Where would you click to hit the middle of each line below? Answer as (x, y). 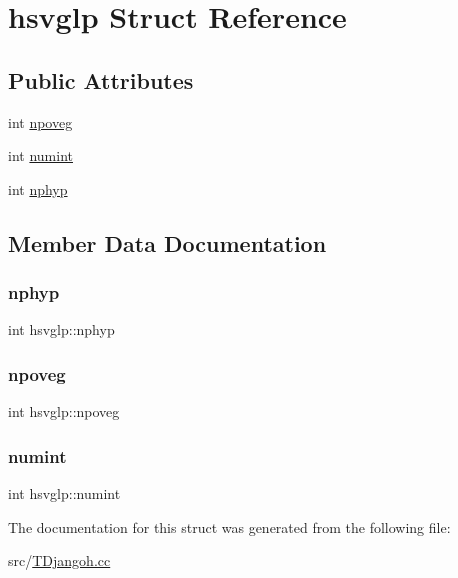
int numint (40, 155)
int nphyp (38, 188)
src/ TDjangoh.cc (59, 560)
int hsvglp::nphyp (61, 329)
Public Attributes (101, 79)
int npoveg (40, 121)
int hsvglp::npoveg (64, 411)
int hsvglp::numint (64, 492)
